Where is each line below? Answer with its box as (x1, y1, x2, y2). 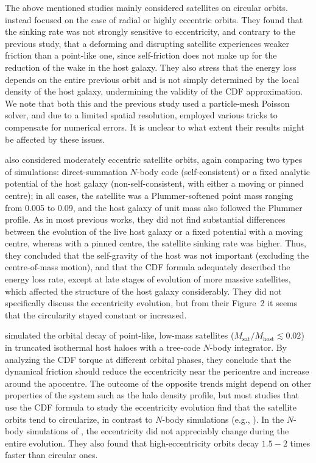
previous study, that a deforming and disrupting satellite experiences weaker (5, 37, 289, 49)
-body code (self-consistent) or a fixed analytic (136, 165, 311, 178)
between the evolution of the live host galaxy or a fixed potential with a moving (5, 224, 303, 237)
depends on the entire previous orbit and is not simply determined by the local (5, 73, 300, 85)
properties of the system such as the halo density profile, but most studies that (5, 389, 300, 401)
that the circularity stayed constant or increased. (5, 308, 187, 321)
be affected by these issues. (5, 132, 105, 145)
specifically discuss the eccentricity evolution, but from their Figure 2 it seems (5, 296, 298, 309)
